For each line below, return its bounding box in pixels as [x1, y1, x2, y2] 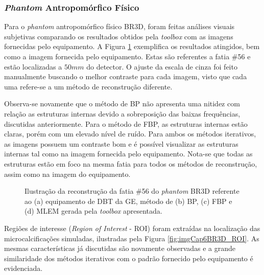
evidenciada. [4, 263, 43, 273]
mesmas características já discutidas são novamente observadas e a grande [4, 243, 236, 254]
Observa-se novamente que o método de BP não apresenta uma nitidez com [4, 98, 240, 109]
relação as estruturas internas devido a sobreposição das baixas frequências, [4, 108, 241, 119]
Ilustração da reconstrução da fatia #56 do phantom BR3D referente [25, 186, 239, 196]
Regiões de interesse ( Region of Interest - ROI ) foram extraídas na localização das [4, 222, 260, 233]
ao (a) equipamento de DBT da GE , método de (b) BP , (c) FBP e [25, 195, 232, 206]
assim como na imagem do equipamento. [4, 168, 131, 179]
